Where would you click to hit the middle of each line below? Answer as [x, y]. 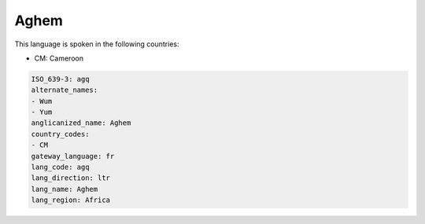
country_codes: [60, 134]
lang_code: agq [60, 167]
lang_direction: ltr [70, 178]
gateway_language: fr [73, 156]
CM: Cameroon [59, 58]
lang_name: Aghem [65, 189]
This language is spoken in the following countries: [97, 44]
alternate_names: [65, 90]
